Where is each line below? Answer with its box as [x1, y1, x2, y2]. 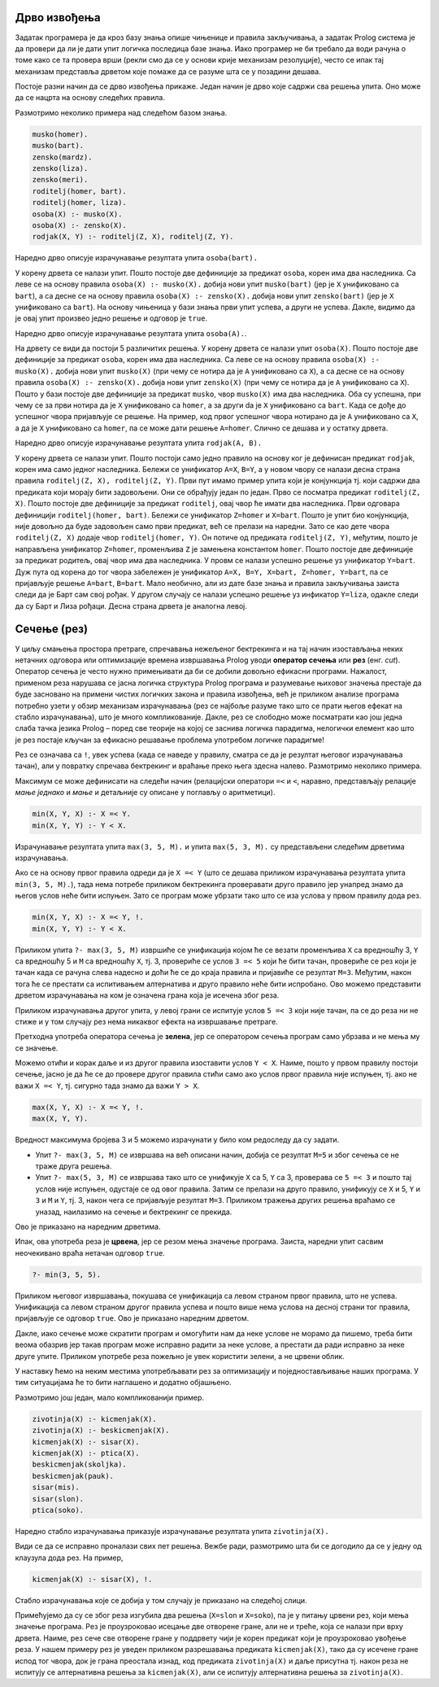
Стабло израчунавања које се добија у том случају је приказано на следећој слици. [15, 1595, 308, 1605]
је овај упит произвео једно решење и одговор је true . [15, 313, 207, 323]
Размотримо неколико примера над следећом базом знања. [15, 107, 228, 117]
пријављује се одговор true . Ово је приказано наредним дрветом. [15, 1313, 250, 1323]
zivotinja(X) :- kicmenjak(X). [32, 1414, 158, 1423]
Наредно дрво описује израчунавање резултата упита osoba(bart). [15, 253, 258, 263]
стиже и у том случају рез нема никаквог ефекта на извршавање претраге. [15, 1016, 278, 1026]
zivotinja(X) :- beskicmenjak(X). [32, 1426, 170, 1436]
